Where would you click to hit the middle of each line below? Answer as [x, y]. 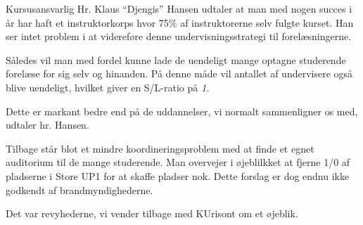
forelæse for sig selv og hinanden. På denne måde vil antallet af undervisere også [179, 73]
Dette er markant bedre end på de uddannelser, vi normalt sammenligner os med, [182, 111]
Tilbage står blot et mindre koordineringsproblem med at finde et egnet [160, 148]
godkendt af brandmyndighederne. [79, 189]
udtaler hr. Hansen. [47, 125]
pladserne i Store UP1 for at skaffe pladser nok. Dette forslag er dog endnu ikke [178, 175]
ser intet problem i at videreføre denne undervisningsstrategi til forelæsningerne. [179, 36]
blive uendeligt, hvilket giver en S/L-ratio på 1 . [108, 87]
